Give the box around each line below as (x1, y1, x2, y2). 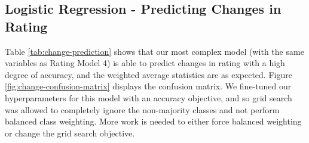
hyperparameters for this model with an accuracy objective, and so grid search (5, 91, 292, 104)
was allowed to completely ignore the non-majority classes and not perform (5, 103, 280, 116)
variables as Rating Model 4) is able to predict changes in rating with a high (5, 57, 285, 69)
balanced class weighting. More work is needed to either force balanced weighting (5, 115, 302, 128)
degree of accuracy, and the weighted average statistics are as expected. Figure (5, 68, 292, 80)
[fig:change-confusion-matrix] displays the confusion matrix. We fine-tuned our (5, 80, 292, 92)
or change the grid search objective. (5, 126, 135, 139)
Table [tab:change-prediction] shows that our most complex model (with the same (5, 45, 304, 57)
